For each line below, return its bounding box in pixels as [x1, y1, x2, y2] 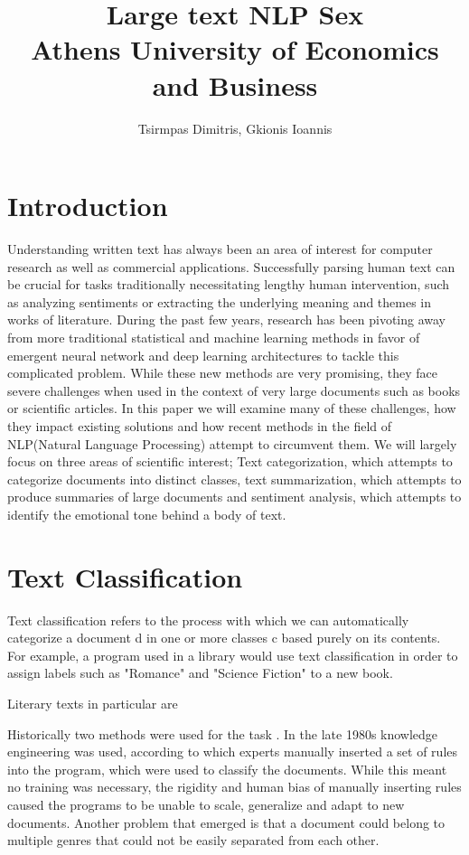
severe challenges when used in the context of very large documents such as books [7, 381, 461, 399]
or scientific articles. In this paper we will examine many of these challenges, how [7, 399, 456, 418]
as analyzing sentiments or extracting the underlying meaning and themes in [7, 292, 432, 311]
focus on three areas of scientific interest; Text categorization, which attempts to [7, 452, 453, 471]
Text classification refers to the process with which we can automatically [7, 610, 409, 629]
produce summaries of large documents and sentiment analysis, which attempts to [7, 487, 462, 506]
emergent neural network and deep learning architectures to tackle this [7, 345, 399, 364]
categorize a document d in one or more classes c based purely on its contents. [7, 628, 441, 647]
